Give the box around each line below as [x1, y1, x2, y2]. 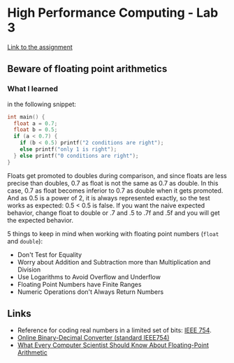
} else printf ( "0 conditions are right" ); [13, 152, 139, 159]
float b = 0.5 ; [13, 126, 58, 133]
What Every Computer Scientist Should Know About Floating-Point [17, 341, 210, 350]
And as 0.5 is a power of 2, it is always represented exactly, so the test [7, 193, 210, 202]
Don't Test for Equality [17, 250, 82, 259]
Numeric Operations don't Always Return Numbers [17, 288, 164, 296]
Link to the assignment [7, 43, 73, 51]
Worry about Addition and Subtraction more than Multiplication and [17, 258, 211, 266]
